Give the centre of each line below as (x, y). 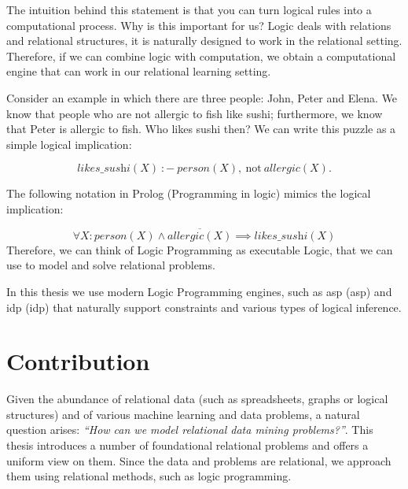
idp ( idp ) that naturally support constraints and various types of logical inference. (204, 307)
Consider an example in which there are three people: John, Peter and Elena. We (202, 97)
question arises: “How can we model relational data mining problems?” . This (190, 430)
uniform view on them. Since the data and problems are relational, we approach (199, 460)
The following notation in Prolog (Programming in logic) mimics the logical (189, 193)
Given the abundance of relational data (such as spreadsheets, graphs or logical (197, 399)
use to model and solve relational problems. (111, 265)
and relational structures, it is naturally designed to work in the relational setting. (204, 41)
